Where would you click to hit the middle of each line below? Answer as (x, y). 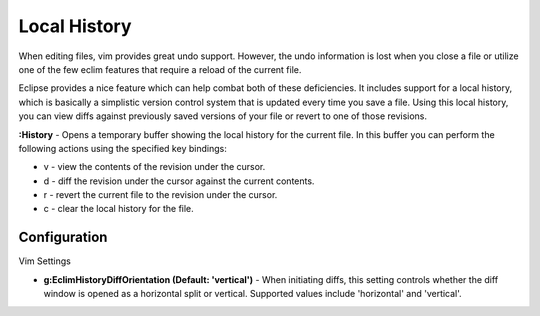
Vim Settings (45, 261)
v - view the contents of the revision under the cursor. (154, 167)
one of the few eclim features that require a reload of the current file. (160, 69)
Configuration (63, 237)
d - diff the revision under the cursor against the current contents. (179, 181)
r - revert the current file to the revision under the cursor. (160, 195)
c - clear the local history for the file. (118, 209)
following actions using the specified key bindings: (122, 148)
